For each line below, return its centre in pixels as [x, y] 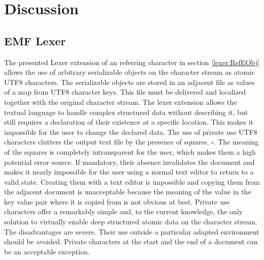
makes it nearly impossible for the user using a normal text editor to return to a [129, 172]
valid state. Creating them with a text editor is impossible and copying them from [132, 181]
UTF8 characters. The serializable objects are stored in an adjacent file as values [129, 82]
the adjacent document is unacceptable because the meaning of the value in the [128, 192]
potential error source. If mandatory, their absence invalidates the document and [129, 162]
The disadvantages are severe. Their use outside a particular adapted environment [132, 231]
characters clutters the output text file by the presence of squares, [107, 142]
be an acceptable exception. [47, 251]
